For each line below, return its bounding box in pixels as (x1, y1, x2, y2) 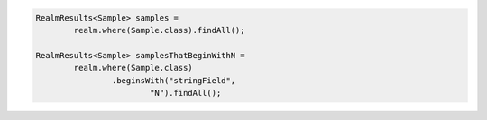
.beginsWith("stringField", (111, 75, 236, 85)
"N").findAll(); (149, 88, 222, 98)
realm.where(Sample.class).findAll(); (73, 25, 245, 35)
